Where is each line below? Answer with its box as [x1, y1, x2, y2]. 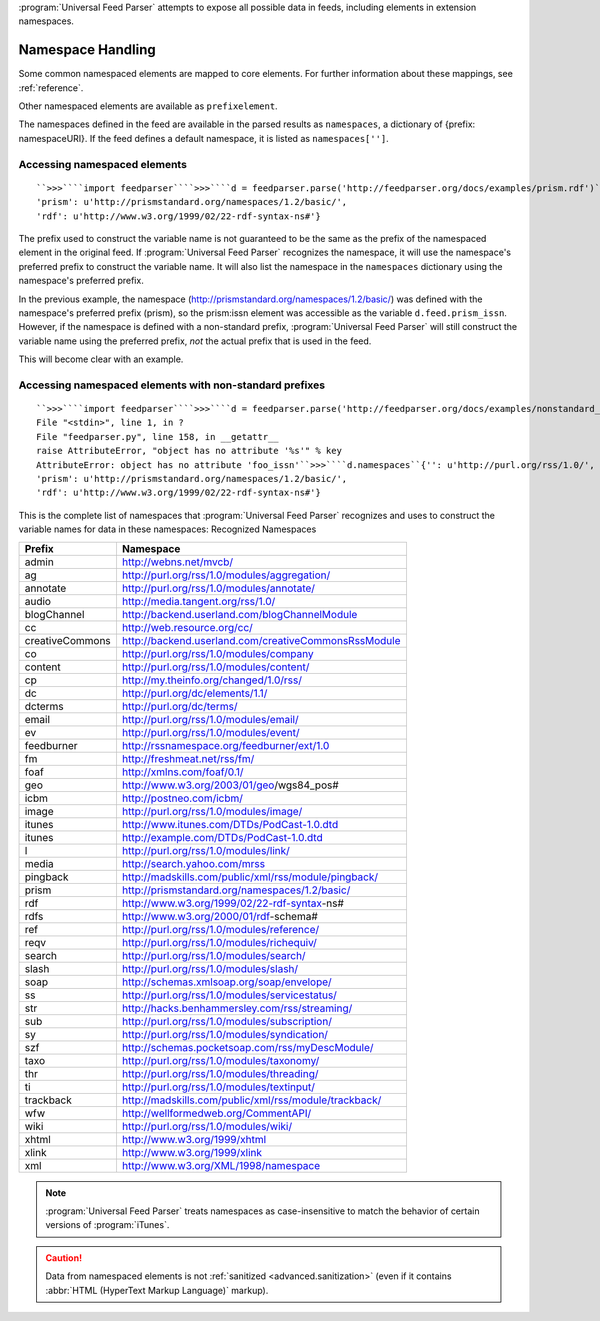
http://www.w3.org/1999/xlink [121, 1145, 262, 1159]
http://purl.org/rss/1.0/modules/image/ [121, 804, 303, 818]
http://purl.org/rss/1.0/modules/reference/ [121, 922, 320, 936]
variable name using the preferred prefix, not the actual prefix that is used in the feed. [18, 335, 372, 347]
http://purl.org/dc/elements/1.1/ [121, 686, 268, 700]
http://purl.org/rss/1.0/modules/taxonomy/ [121, 1053, 320, 1067]
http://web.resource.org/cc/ [121, 620, 254, 634]
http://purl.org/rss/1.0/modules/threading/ [121, 1066, 319, 1080]
